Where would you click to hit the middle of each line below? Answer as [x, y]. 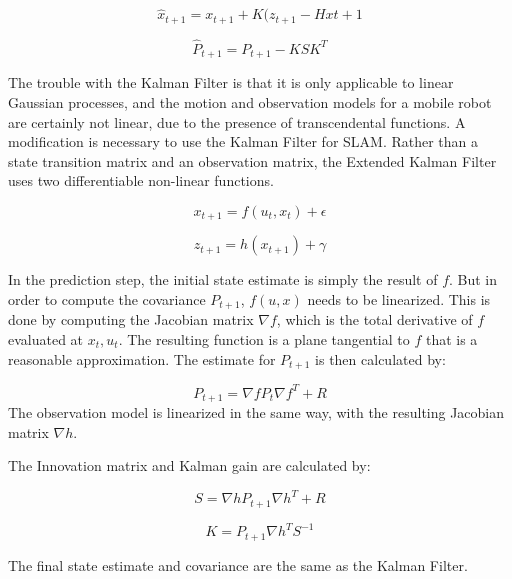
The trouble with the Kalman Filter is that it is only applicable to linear [231, 82]
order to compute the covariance [107, 298]
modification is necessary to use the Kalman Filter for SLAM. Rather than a [243, 141]
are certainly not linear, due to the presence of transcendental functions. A [237, 121]
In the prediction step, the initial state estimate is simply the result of [223, 279]
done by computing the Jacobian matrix [131, 319]
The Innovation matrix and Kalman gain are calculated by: [189, 465]
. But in [473, 279]
